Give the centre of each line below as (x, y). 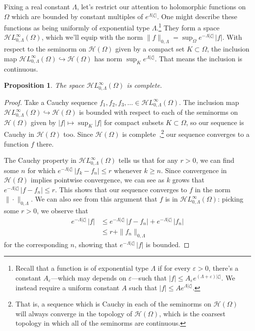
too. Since (78, 134)
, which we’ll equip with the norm (92, 37)
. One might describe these (197, 16)
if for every (174, 268)
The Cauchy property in (40, 160)
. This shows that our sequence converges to (121, 189)
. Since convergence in (194, 170)
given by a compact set (150, 49)
